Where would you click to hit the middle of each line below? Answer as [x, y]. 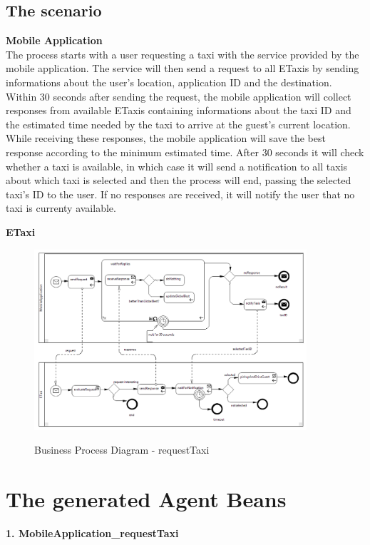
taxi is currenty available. [61, 208]
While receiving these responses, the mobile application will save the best [166, 138]
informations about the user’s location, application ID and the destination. [169, 82]
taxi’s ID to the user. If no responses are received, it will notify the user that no [180, 194]
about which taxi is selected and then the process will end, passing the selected [179, 180]
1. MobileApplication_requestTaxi [92, 533]
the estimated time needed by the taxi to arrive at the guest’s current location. [178, 124]
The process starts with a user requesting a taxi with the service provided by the [183, 54]
